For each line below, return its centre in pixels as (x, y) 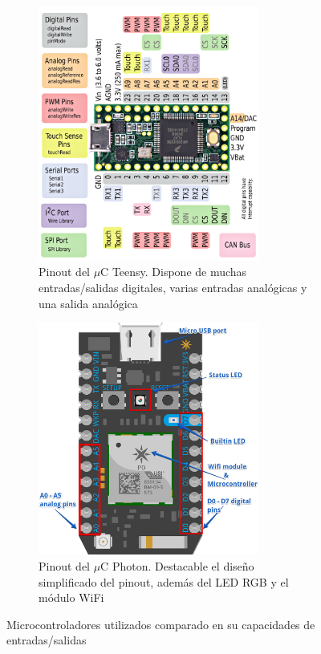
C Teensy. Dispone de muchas (174, 272)
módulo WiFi (71, 597)
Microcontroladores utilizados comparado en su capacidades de (161, 624)
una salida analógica (88, 303)
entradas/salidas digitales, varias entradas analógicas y (173, 287)
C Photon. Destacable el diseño (177, 566)
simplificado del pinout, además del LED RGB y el (164, 581)
